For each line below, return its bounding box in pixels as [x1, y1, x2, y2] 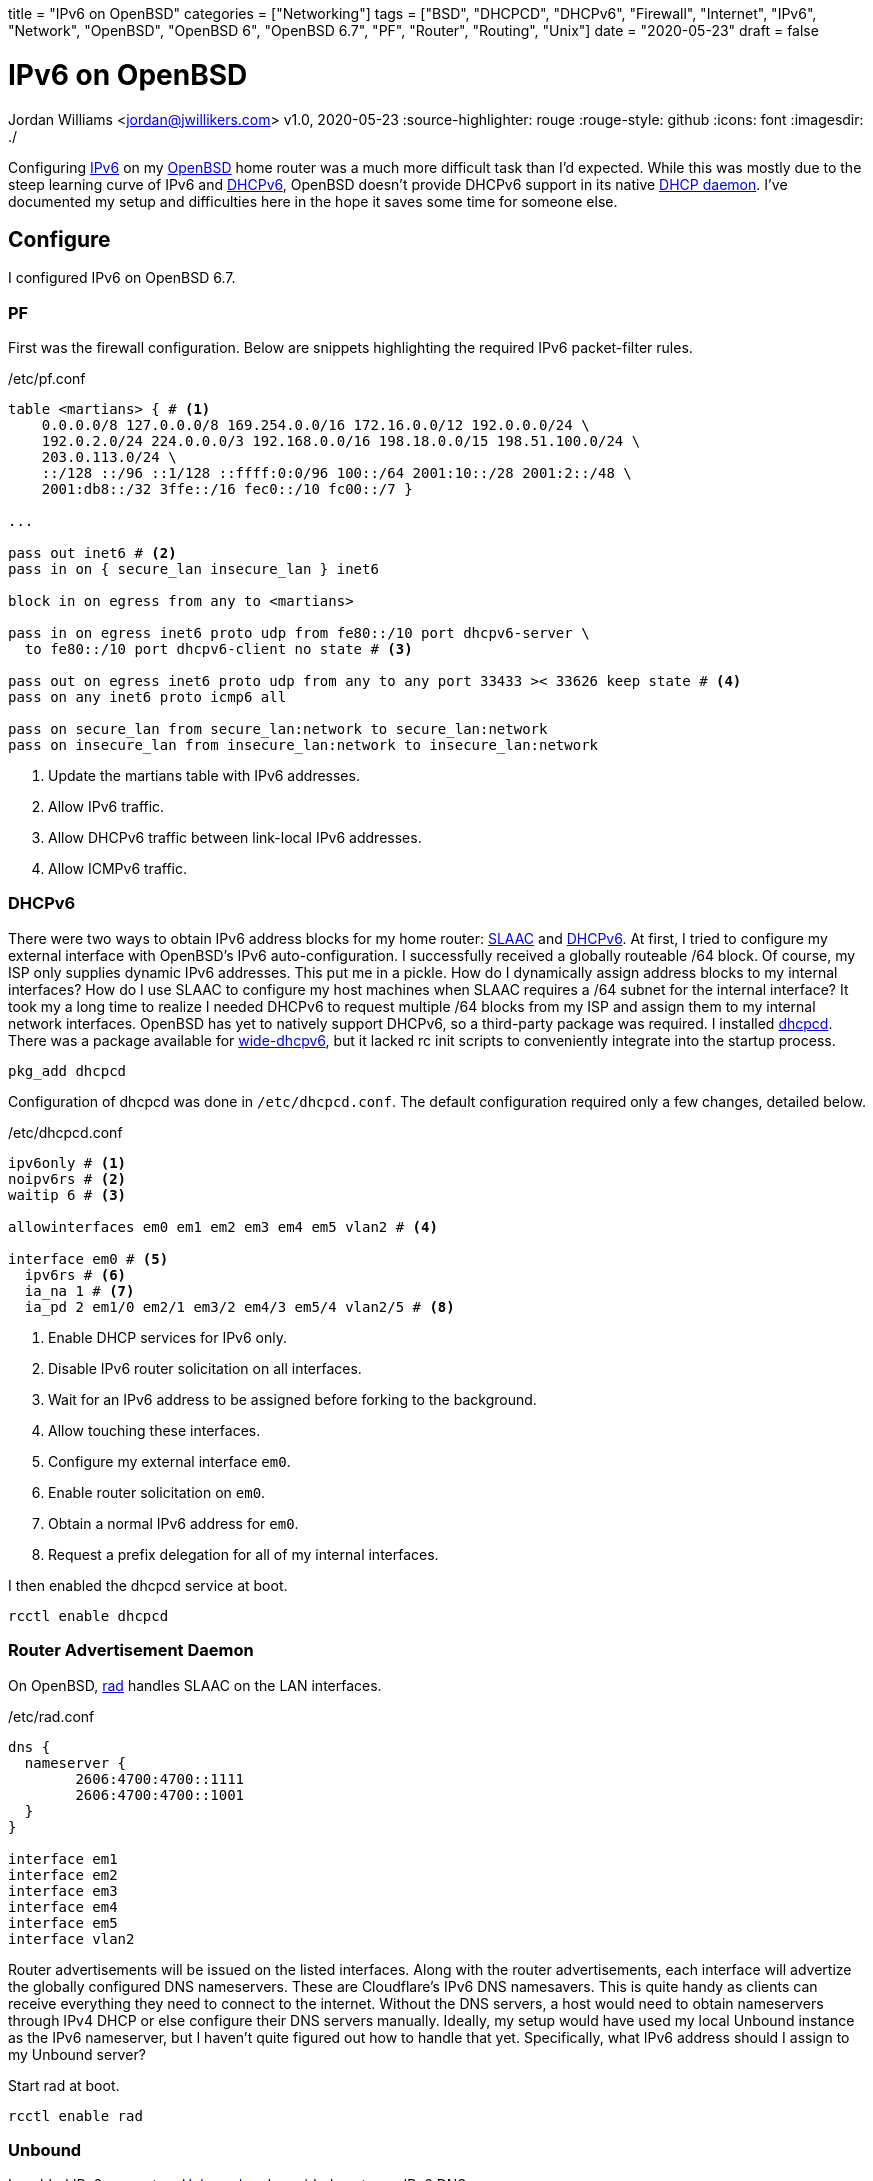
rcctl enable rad [8, 2107, 143, 2124]
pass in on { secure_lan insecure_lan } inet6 [8, 561, 379, 578]
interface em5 [8, 1914, 118, 1931]
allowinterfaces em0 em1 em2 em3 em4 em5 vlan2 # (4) [8, 1218, 438, 1235]
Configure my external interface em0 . [48, 1452, 291, 1470]
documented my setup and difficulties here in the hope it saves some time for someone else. [8, 192, 618, 210]
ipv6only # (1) [8, 1154, 127, 1171]
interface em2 [8, 1866, 118, 1883]
